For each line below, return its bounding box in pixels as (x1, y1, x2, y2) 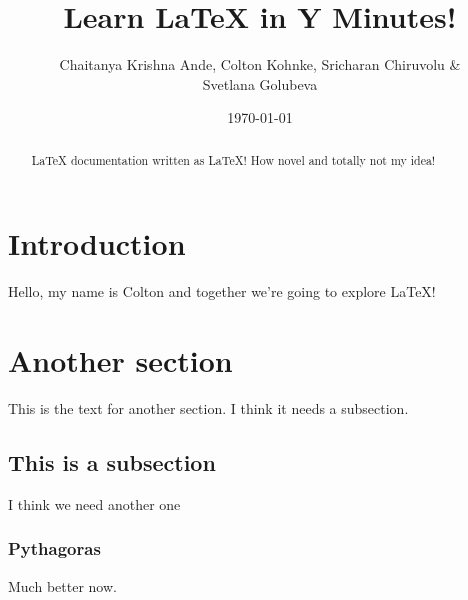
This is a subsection (8, 447, 216, 477)
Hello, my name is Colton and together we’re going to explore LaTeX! (8, 281, 436, 302)
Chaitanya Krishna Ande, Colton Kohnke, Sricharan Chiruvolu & (59, 54, 461, 75)
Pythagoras (8, 536, 101, 561)
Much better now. (8, 575, 117, 596)
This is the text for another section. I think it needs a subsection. (8, 398, 409, 419)
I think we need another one (8, 493, 181, 514)
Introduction (8, 223, 186, 264)
